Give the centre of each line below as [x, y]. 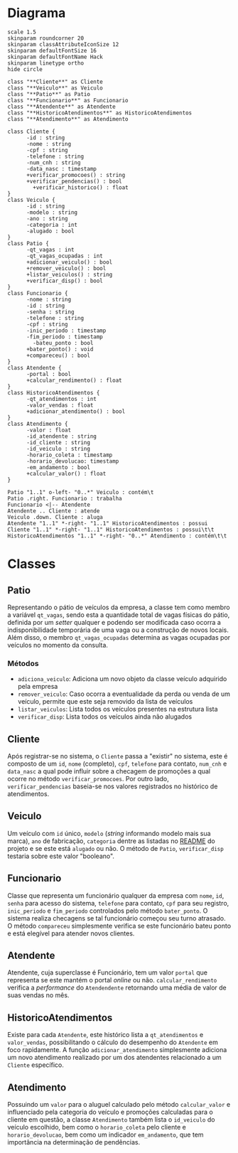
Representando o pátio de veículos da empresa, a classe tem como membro [119, 607]
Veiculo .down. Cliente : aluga [55, 517]
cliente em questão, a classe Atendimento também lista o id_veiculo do [111, 1120]
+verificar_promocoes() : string [76, 175]
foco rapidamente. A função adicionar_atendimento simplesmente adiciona [117, 1050]
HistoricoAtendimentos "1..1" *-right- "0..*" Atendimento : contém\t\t [117, 536]
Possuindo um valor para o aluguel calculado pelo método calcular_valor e [119, 1105]
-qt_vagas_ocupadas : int [64, 256]
